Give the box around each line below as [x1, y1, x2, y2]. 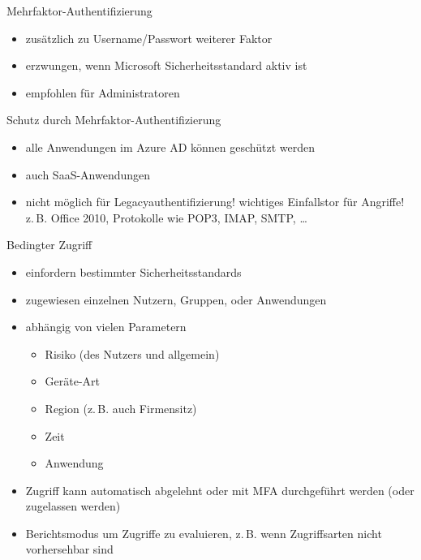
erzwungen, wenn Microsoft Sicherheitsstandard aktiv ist [25, 57, 307, 74]
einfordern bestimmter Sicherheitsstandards [25, 263, 242, 280]
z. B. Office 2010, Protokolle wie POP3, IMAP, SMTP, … [25, 209, 307, 226]
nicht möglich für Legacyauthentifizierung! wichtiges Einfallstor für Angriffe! [25, 193, 405, 210]
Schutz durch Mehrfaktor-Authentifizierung [6, 111, 221, 128]
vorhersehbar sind [25, 541, 114, 558]
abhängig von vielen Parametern [25, 318, 187, 335]
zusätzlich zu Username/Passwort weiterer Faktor [25, 29, 273, 46]
